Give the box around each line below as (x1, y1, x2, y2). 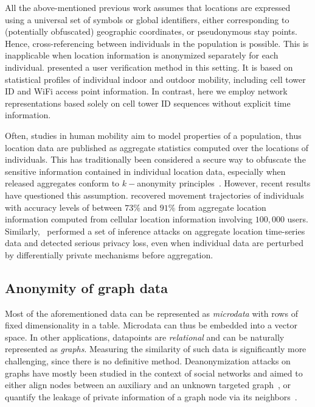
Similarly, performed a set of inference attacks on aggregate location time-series (5, 224, 305, 237)
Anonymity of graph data (5, 278, 168, 297)
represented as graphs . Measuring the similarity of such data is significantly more (5, 342, 306, 355)
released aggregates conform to (5, 177, 120, 189)
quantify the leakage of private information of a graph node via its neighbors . (5, 390, 297, 403)
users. (287, 213, 308, 225)
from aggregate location (178, 200, 266, 213)
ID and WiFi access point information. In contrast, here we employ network (5, 85, 288, 97)
